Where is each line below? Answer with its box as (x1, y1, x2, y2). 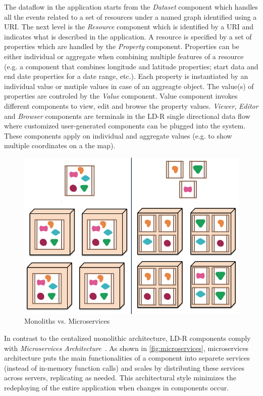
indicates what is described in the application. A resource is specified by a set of (4, 31, 252, 41)
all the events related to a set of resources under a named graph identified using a (4, 11, 257, 22)
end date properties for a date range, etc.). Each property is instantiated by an (4, 71, 248, 81)
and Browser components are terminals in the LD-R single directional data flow (4, 110, 250, 121)
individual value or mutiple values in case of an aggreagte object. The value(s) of (4, 80, 254, 91)
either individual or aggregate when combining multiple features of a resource (4, 51, 244, 61)
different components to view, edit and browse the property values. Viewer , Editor (4, 100, 258, 111)
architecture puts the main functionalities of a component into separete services (4, 353, 250, 363)
